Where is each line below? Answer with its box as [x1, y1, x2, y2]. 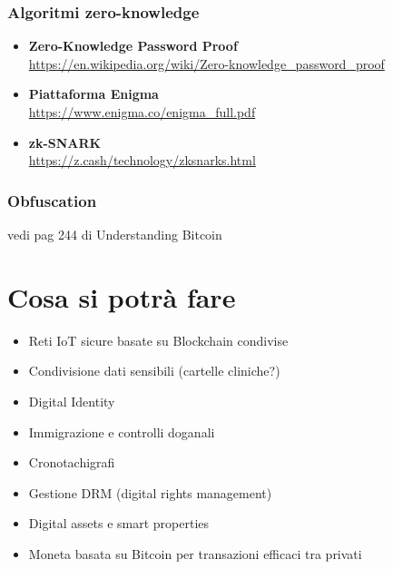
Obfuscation [7, 189, 97, 211]
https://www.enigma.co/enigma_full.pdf [28, 103, 256, 121]
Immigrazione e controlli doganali [28, 422, 215, 441]
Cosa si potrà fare [7, 278, 236, 315]
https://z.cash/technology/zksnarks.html [28, 151, 256, 170]
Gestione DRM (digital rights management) [28, 483, 272, 502]
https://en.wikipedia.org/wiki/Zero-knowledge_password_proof [28, 54, 385, 73]
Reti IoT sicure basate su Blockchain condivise [28, 330, 289, 349]
